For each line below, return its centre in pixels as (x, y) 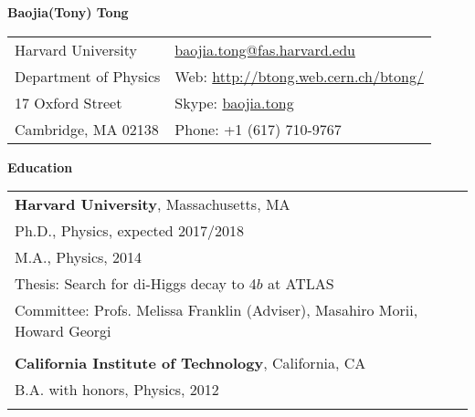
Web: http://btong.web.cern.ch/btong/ (299, 76)
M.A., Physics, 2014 (79, 257)
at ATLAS (301, 284)
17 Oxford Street (69, 102)
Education (40, 167)
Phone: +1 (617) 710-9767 (258, 129)
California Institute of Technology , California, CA (190, 363)
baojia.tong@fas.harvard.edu (265, 49)
